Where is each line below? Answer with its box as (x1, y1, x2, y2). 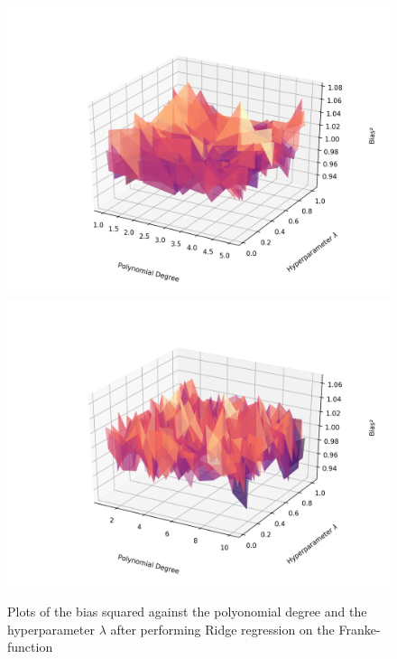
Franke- (338, 619, 381, 638)
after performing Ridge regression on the (110, 619, 335, 638)
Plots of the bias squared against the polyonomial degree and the (7, 602, 367, 621)
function (7, 637, 53, 656)
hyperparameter (7, 619, 95, 638)
